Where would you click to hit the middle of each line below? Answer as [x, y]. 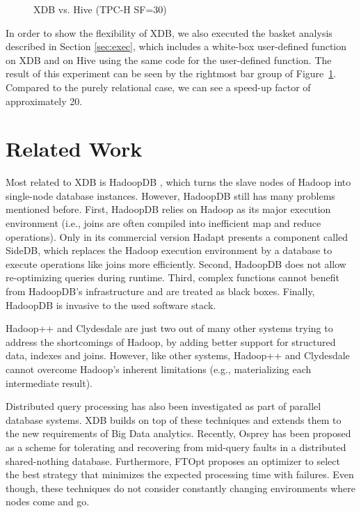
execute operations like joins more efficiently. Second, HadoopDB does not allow [176, 263]
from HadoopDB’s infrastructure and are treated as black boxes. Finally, [160, 291]
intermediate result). [49, 382]
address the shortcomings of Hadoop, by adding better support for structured [171, 341]
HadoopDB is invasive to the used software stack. [111, 305]
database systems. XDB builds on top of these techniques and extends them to [174, 419]
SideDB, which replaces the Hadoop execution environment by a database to [169, 250]
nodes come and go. [48, 502]
